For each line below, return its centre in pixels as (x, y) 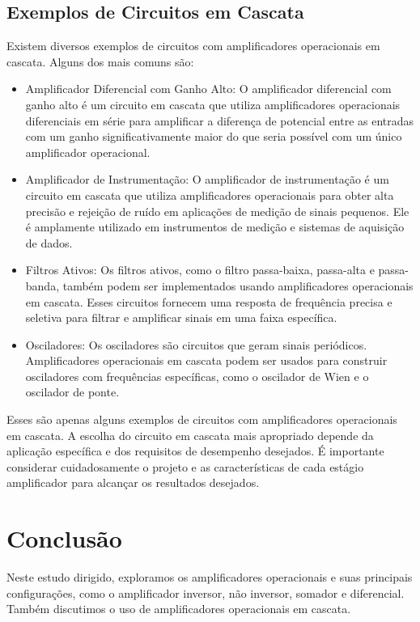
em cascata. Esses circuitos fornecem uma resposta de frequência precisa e (209, 301)
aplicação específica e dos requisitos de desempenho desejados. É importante (195, 451)
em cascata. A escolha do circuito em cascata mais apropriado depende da (190, 435)
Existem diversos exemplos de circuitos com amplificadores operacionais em (193, 46)
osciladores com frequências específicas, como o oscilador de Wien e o (197, 376)
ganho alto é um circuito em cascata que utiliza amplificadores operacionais (213, 104)
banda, (42, 285)
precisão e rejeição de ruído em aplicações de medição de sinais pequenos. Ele (217, 211)
